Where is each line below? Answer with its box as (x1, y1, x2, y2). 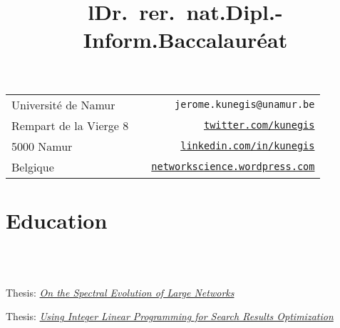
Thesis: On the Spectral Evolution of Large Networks (6, 284, 235, 299)
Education (6, 205, 108, 234)
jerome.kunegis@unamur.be (175, 99, 315, 111)
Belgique (11, 158, 54, 175)
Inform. (83, 25, 158, 54)
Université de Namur (11, 96, 115, 113)
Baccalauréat (158, 25, 288, 54)
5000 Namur (11, 137, 73, 154)
